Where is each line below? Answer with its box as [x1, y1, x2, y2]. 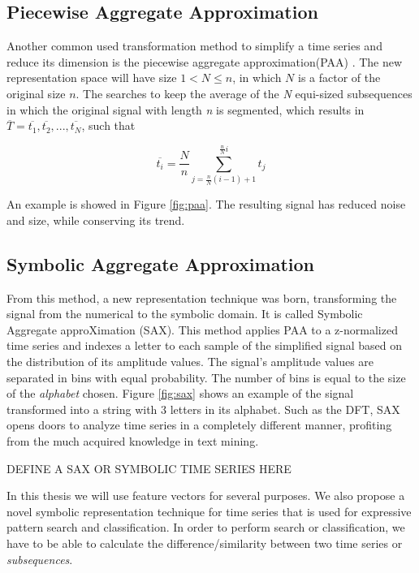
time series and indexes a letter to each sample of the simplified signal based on [6, 337, 403, 354]
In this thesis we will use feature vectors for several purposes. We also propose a [6, 487, 405, 504]
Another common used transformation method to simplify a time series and [6, 37, 382, 54]
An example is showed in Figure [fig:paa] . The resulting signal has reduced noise [6, 196, 406, 213]
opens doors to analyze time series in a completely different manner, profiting [6, 416, 392, 433]
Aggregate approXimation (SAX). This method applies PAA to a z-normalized [6, 321, 398, 338]
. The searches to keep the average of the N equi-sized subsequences [76, 84, 413, 101]
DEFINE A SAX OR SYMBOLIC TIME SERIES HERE [6, 459, 292, 476]
